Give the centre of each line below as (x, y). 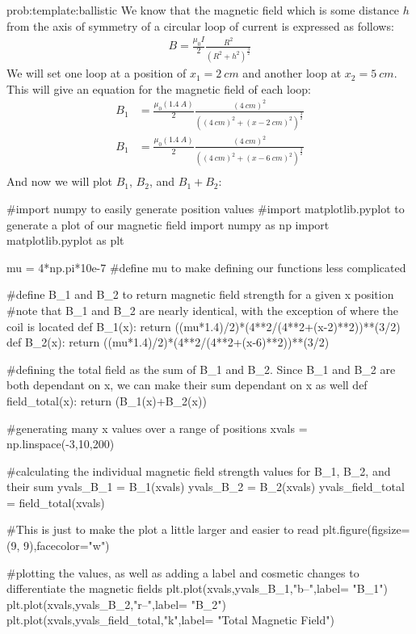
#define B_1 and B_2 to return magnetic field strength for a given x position (200, 294)
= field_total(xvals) (56, 502)
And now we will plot (60, 181)
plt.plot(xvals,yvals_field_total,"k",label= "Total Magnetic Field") (170, 620)
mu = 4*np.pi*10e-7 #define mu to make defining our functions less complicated (206, 267)
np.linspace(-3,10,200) (61, 444)
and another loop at (292, 73)
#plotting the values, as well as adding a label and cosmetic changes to (183, 572)
